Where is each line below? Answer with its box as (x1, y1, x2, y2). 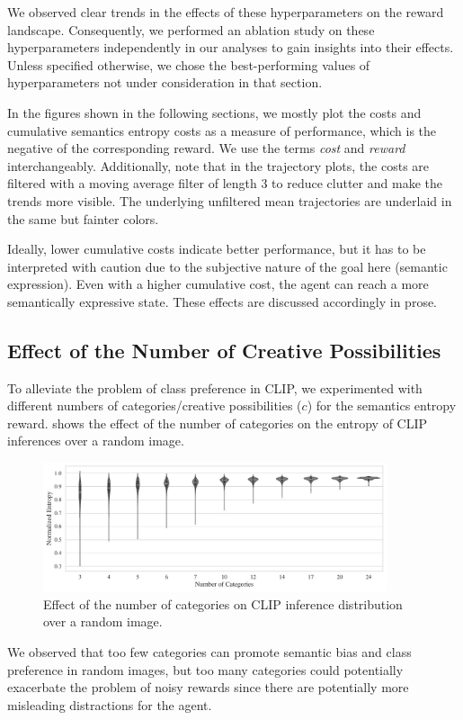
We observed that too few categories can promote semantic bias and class (7, 642, 412, 661)
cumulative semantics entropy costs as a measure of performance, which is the (7, 121, 437, 139)
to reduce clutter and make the (272, 174, 442, 193)
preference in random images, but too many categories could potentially (7, 660, 404, 679)
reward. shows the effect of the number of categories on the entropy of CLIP (7, 413, 428, 432)
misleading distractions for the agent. (7, 695, 212, 714)
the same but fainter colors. (7, 209, 159, 228)
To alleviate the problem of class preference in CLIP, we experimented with (7, 378, 423, 397)
